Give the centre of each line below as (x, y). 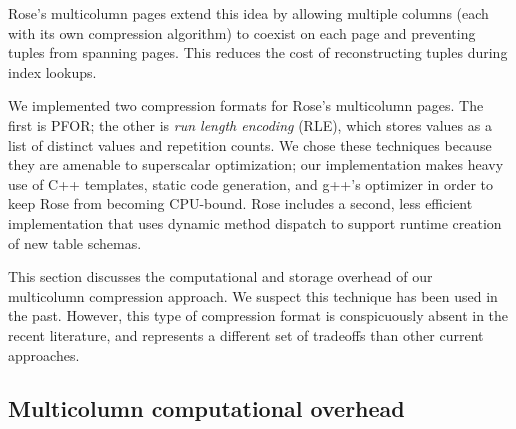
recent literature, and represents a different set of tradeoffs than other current (246, 334)
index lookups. (52, 71)
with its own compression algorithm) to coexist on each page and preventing (242, 32)
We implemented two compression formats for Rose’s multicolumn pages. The (246, 105)
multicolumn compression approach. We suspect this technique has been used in (253, 295)
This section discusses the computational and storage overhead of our (220, 276)
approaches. (44, 354)
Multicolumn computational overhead (206, 408)
